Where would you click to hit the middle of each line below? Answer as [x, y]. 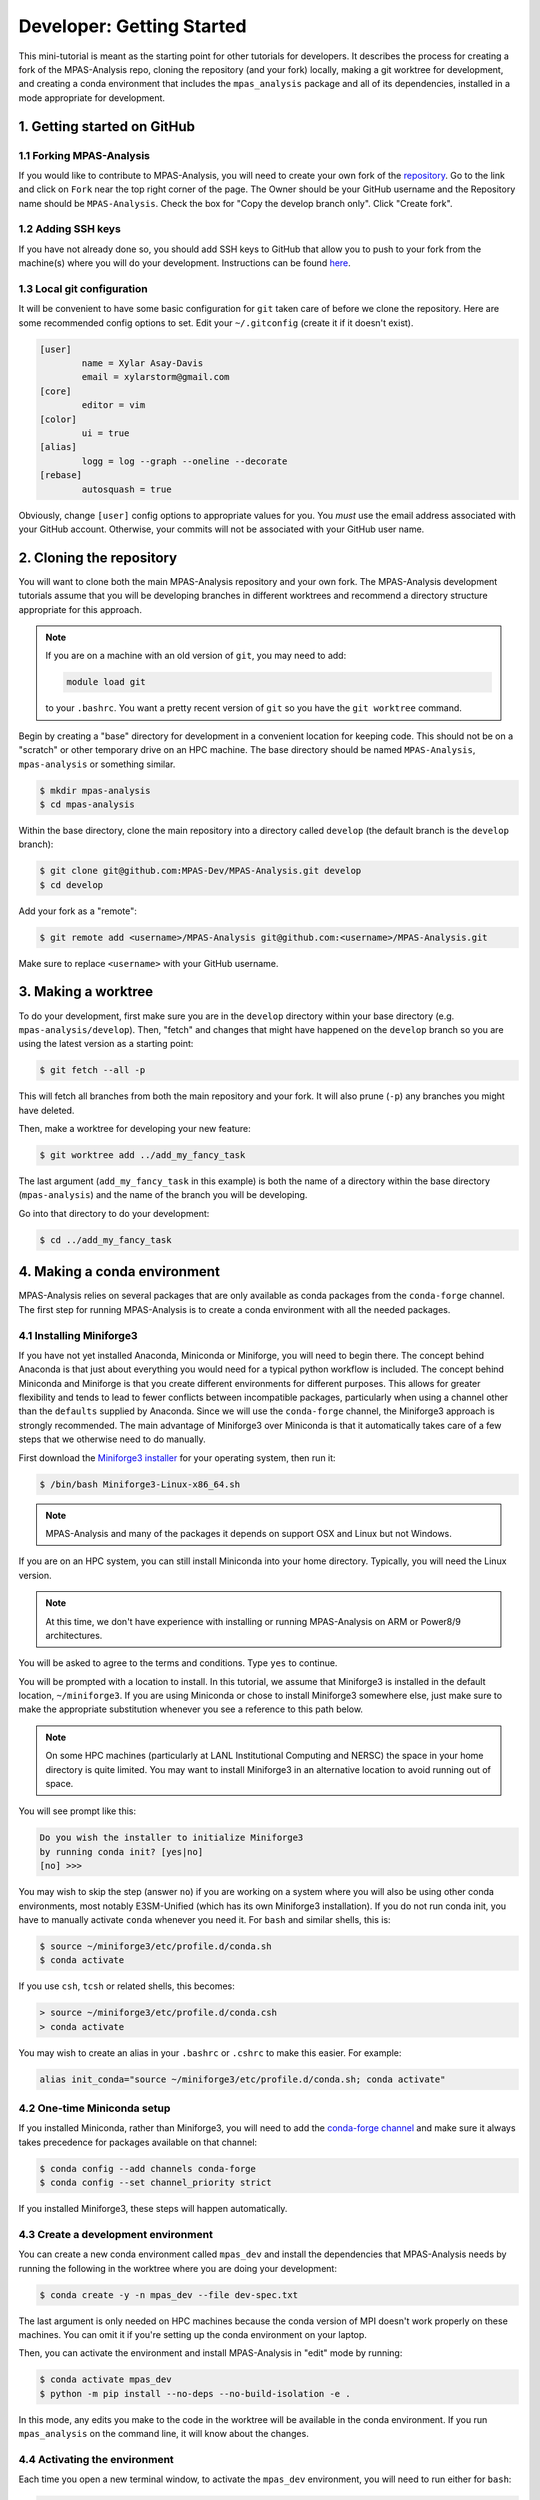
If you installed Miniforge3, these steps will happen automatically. [153, 2209]
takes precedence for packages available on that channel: [138, 2142]
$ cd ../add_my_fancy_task [105, 1239]
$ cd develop [71, 884]
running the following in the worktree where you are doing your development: [177, 2268]
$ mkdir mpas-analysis [95, 790]
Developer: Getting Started [132, 26]
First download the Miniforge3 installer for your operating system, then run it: [177, 1457]
